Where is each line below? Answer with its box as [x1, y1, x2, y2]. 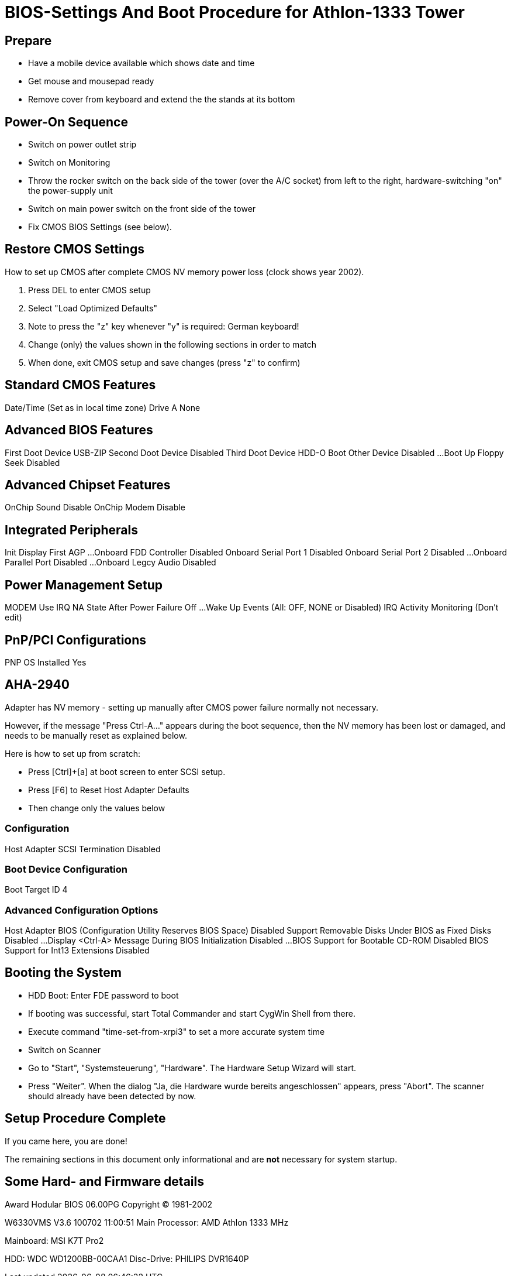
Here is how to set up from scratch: [5, 748, 140, 759]
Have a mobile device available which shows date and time [28, 58, 255, 68]
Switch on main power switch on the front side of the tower [28, 204, 256, 214]
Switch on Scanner [28, 1044, 101, 1055]
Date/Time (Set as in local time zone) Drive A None [5, 402, 201, 413]
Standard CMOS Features [5, 378, 156, 393]
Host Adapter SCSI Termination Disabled [5, 843, 161, 854]
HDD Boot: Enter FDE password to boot [28, 990, 179, 1000]
